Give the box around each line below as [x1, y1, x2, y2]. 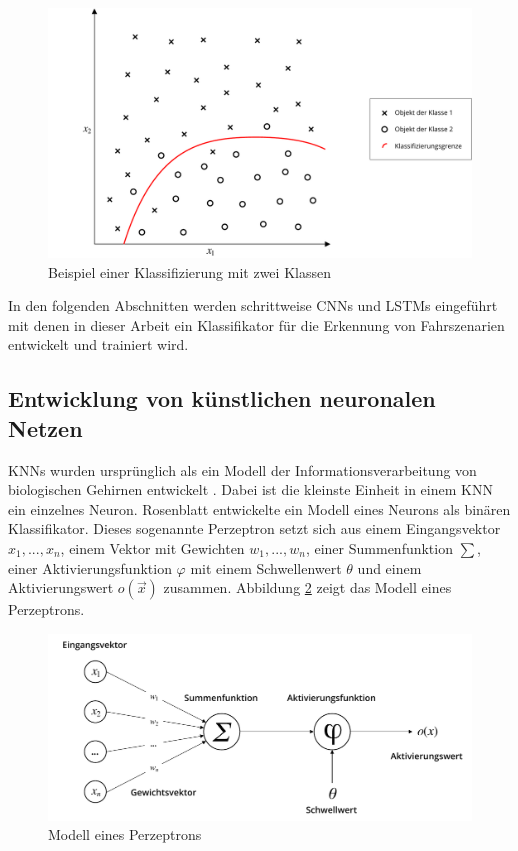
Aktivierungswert [8, 577, 114, 598]
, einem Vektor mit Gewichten [60, 538, 245, 559]
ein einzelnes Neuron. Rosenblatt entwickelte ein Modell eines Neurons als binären [8, 498, 511, 519]
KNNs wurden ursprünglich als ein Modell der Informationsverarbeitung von [8, 459, 477, 480]
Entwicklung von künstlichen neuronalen [8, 383, 436, 414]
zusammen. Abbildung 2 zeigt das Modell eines [163, 577, 452, 598]
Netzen [8, 412, 83, 443]
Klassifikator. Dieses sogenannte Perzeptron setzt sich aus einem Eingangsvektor [8, 518, 501, 539]
